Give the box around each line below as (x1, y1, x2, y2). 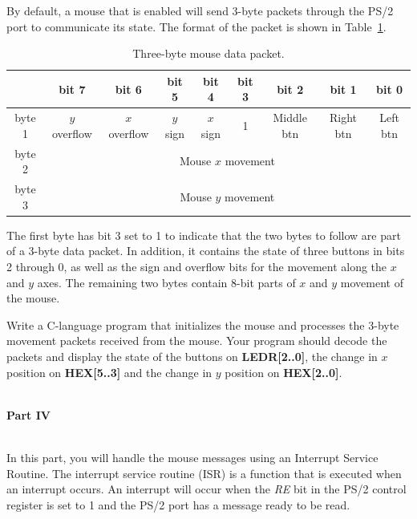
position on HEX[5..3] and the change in (6, 363, 213, 380)
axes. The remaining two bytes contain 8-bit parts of (37, 274, 296, 290)
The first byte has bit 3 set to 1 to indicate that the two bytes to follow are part (6, 226, 401, 243)
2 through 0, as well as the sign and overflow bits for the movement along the (6, 257, 387, 274)
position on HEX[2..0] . (225, 363, 342, 380)
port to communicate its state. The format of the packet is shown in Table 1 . (6, 18, 387, 34)
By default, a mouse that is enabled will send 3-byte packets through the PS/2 (6, 2, 394, 18)
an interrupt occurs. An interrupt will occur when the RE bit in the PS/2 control (6, 480, 407, 497)
